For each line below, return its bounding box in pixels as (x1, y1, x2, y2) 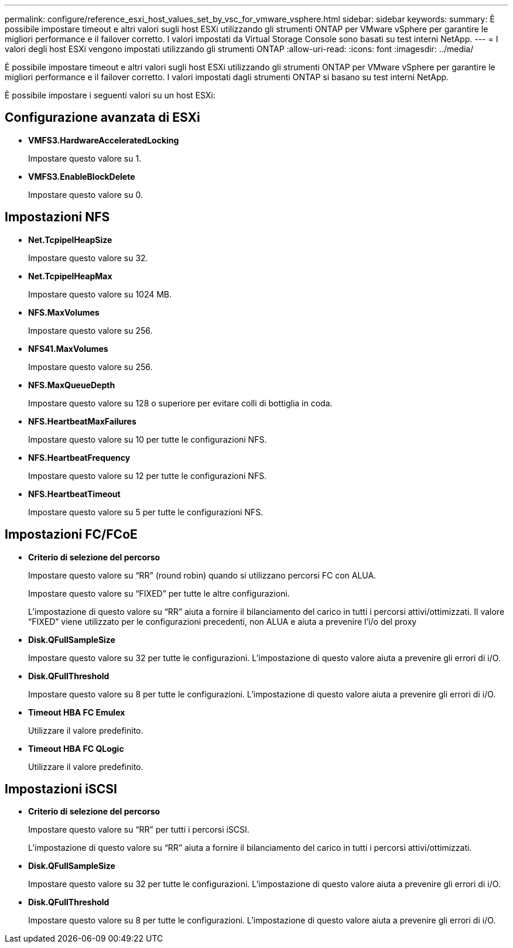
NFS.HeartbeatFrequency (28, 452, 131, 463)
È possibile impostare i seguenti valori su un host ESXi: (5, 90, 216, 100)
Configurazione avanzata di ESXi (5, 110, 200, 125)
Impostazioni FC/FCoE (5, 527, 138, 542)
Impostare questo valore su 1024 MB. (28, 289, 172, 299)
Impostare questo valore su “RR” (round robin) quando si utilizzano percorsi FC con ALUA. (28, 570, 377, 580)
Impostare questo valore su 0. (28, 189, 143, 200)
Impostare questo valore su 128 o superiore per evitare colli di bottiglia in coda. (28, 398, 333, 408)
